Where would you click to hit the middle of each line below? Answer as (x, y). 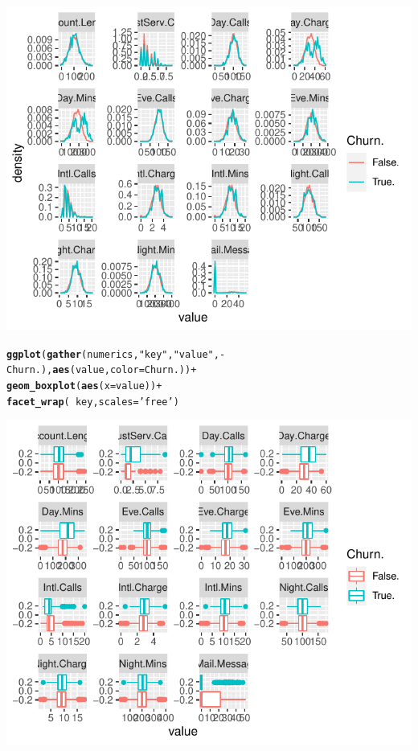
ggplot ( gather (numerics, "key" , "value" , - (116, 354)
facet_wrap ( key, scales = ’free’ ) (93, 402)
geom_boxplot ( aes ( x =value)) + (84, 386)
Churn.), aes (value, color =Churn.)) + (102, 370)
